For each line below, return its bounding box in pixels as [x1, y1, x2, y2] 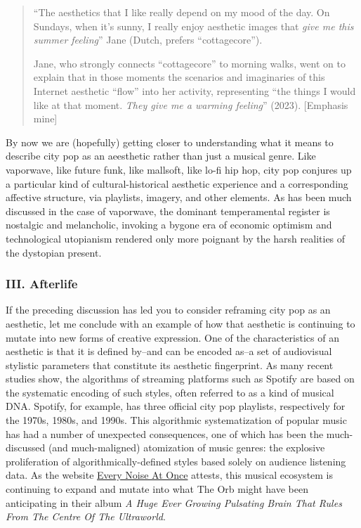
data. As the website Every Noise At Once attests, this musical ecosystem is [6, 468, 334, 482]
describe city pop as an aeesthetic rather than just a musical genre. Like [6, 148, 316, 163]
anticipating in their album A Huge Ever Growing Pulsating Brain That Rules [6, 495, 342, 510]
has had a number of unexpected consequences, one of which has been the [6, 426, 324, 441]
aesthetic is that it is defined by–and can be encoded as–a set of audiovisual [6, 344, 332, 359]
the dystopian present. [6, 245, 102, 259]
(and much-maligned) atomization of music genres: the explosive [48, 440, 325, 455]
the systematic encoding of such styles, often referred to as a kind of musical [6, 385, 334, 399]
